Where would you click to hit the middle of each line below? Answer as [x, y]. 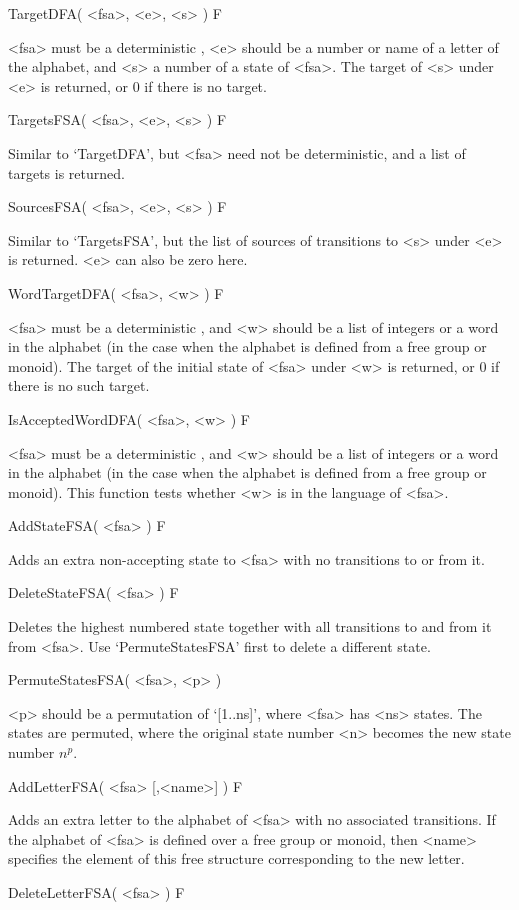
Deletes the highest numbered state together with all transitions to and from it [250, 626]
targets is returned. [66, 172]
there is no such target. [79, 385]
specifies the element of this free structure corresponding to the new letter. [236, 858]
